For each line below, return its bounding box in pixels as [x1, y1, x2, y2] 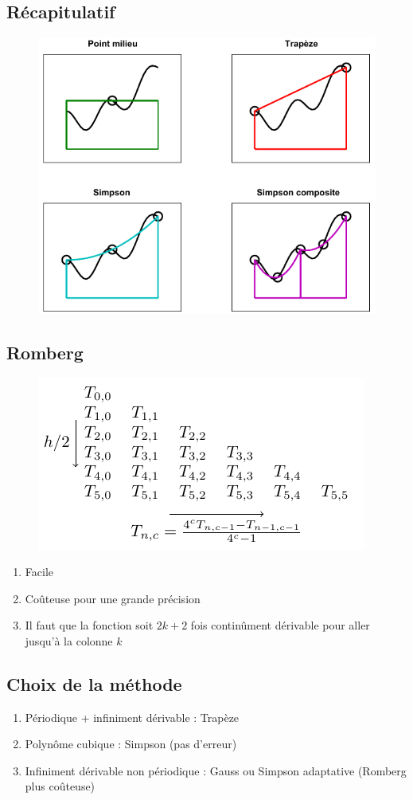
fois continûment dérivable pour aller [190, 617, 370, 633]
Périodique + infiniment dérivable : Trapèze [25, 708, 240, 725]
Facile [25, 563, 53, 580]
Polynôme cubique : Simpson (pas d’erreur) [25, 735, 237, 752]
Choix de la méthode [6, 671, 182, 696]
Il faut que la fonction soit [25, 617, 154, 633]
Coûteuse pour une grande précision [25, 590, 201, 606]
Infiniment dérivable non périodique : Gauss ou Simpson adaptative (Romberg [25, 762, 407, 778]
